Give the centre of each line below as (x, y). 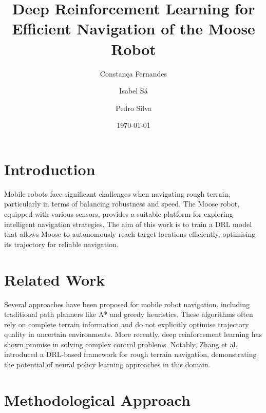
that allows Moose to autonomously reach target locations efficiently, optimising (130, 234)
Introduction (50, 169)
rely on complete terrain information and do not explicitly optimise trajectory (127, 324)
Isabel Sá (134, 91)
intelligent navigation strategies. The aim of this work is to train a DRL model (128, 224)
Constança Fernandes (134, 73)
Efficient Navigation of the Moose (134, 29)
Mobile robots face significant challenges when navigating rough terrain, (117, 193)
